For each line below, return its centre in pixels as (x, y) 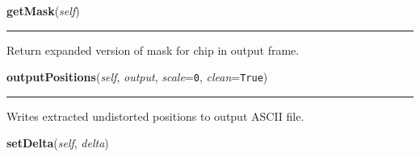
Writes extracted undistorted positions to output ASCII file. (155, 116)
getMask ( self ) (43, 10)
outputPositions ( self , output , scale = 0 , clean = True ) (137, 77)
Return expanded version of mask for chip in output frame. (153, 50)
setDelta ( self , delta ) (58, 143)
